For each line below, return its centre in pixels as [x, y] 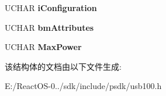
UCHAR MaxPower [43, 47]
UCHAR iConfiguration [51, 8]
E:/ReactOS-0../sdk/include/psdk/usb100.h [83, 86]
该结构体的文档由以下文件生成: [63, 66]
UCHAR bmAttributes [49, 27]
